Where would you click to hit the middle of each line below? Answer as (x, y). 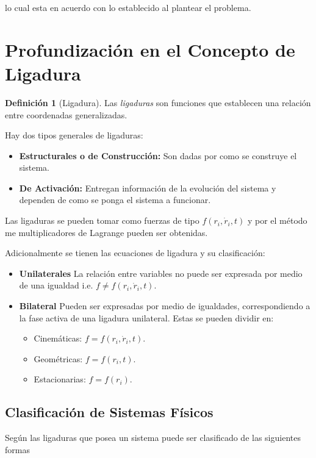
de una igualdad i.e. (56, 285)
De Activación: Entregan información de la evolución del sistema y (148, 188)
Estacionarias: (60, 379)
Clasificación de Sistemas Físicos (109, 412)
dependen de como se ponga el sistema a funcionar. (115, 200)
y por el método (277, 220)
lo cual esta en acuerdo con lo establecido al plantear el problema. (128, 7)
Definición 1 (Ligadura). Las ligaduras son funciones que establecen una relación (158, 102)
